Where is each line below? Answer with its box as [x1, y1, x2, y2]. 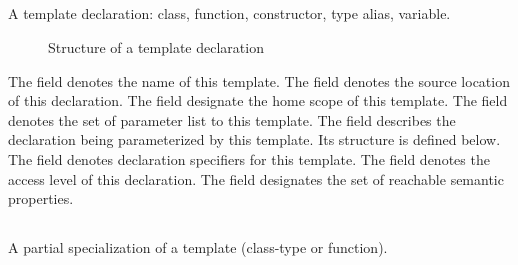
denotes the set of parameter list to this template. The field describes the [8, 109, 456, 130]
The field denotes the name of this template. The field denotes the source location [8, 70, 510, 91]
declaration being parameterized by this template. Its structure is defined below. [8, 129, 501, 150]
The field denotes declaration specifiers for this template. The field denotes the [8, 148, 490, 169]
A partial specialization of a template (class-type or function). [8, 237, 388, 258]
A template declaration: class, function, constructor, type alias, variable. [8, 3, 451, 24]
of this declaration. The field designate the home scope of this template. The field [8, 90, 508, 111]
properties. [8, 188, 74, 209]
